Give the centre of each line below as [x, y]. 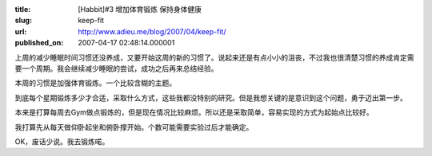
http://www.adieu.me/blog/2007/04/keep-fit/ [152, 31]
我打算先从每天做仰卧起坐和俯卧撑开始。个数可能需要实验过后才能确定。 [134, 127]
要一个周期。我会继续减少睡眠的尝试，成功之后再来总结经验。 [116, 68]
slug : [23, 21]
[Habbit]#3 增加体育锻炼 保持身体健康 [140, 9]
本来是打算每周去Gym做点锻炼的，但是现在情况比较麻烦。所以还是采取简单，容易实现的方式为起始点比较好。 [194, 112]
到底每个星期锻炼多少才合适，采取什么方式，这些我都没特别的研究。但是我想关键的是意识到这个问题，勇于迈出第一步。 [211, 97]
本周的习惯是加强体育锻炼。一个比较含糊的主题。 [95, 83]
